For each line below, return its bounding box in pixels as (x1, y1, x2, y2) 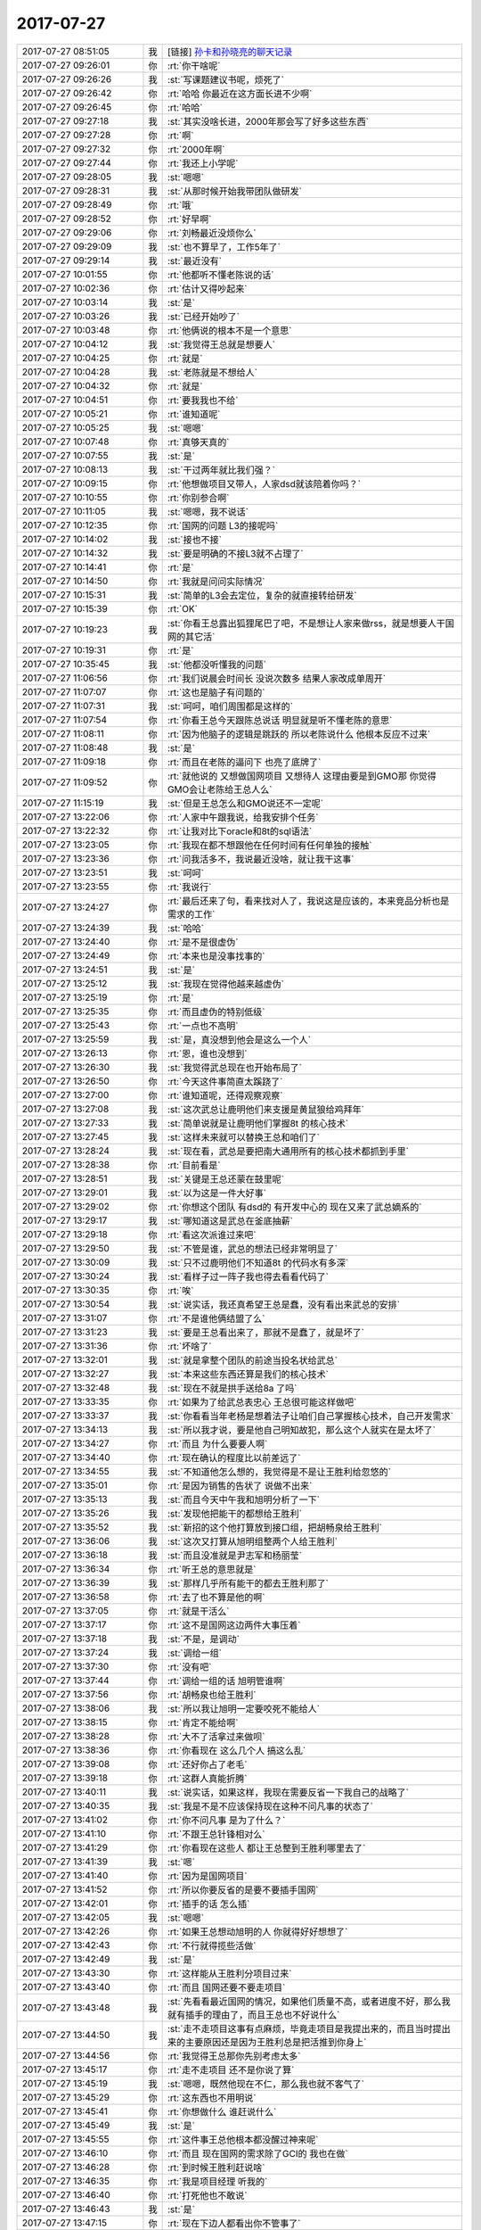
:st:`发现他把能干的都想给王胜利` (167, 1507, 303, 1520)
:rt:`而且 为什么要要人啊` (167, 1437, 268, 1449)
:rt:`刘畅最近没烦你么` (167, 227, 257, 239)
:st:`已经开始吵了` (167, 310, 240, 323)
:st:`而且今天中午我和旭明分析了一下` (167, 1493, 321, 1506)
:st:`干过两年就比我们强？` (167, 464, 276, 476)
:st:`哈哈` (167, 921, 205, 934)
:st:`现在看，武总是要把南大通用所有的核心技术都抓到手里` (167, 1144, 410, 1157)
